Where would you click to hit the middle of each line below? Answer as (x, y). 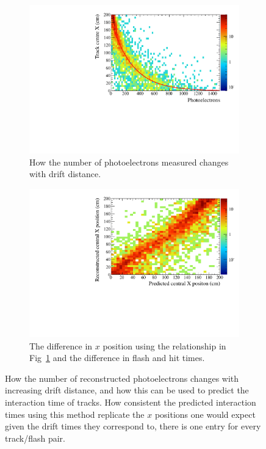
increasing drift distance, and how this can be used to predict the (127, 390)
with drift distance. (65, 174)
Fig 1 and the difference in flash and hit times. (117, 358)
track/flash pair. (35, 438)
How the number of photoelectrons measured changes (129, 162)
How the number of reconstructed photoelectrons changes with (122, 378)
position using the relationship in (164, 345)
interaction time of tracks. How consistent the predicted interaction (131, 402)
